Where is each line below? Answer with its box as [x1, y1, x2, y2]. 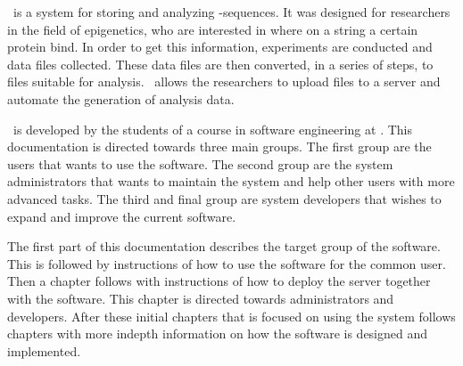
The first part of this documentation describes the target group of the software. [7, 237, 441, 256]
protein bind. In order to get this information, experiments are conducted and [7, 37, 433, 56]
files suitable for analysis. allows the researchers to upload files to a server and [7, 72, 441, 91]
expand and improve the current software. [7, 207, 236, 225]
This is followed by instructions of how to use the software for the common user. [7, 254, 446, 272]
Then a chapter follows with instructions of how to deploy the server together [7, 272, 431, 290]
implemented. [7, 341, 81, 360]
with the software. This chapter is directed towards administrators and [7, 289, 394, 307]
